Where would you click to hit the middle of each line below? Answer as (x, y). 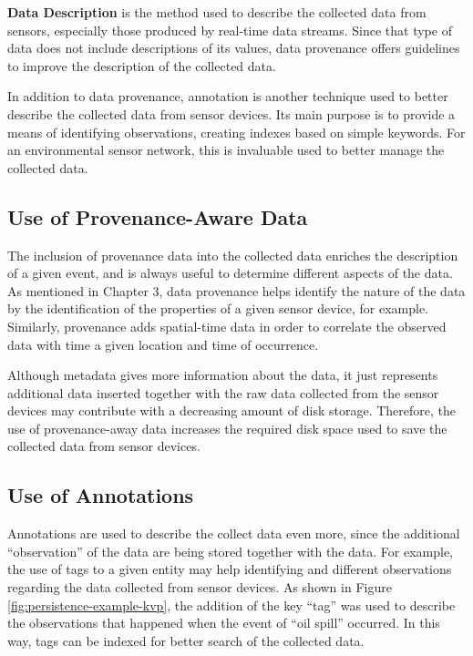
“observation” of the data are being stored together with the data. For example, (230, 551)
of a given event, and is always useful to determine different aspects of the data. (230, 273)
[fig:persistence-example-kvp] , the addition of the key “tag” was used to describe (231, 605)
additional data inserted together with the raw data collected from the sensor (223, 392)
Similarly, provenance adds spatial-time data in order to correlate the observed (227, 326)
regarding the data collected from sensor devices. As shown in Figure (200, 587)
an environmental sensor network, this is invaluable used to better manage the (226, 150)
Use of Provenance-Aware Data (158, 216)
